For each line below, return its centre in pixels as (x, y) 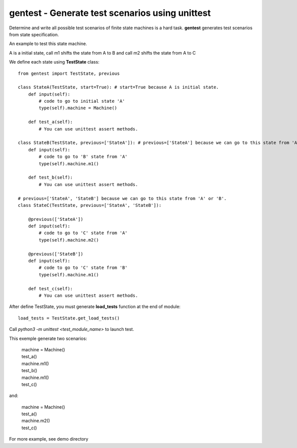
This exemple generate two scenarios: (48, 338)
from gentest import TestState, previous (69, 73)
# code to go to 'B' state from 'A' (83, 157)
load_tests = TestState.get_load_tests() (69, 318)
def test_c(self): (50, 288)
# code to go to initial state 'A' (82, 101)
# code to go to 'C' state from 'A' (83, 233)
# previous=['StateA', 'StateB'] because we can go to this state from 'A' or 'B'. (123, 198)
